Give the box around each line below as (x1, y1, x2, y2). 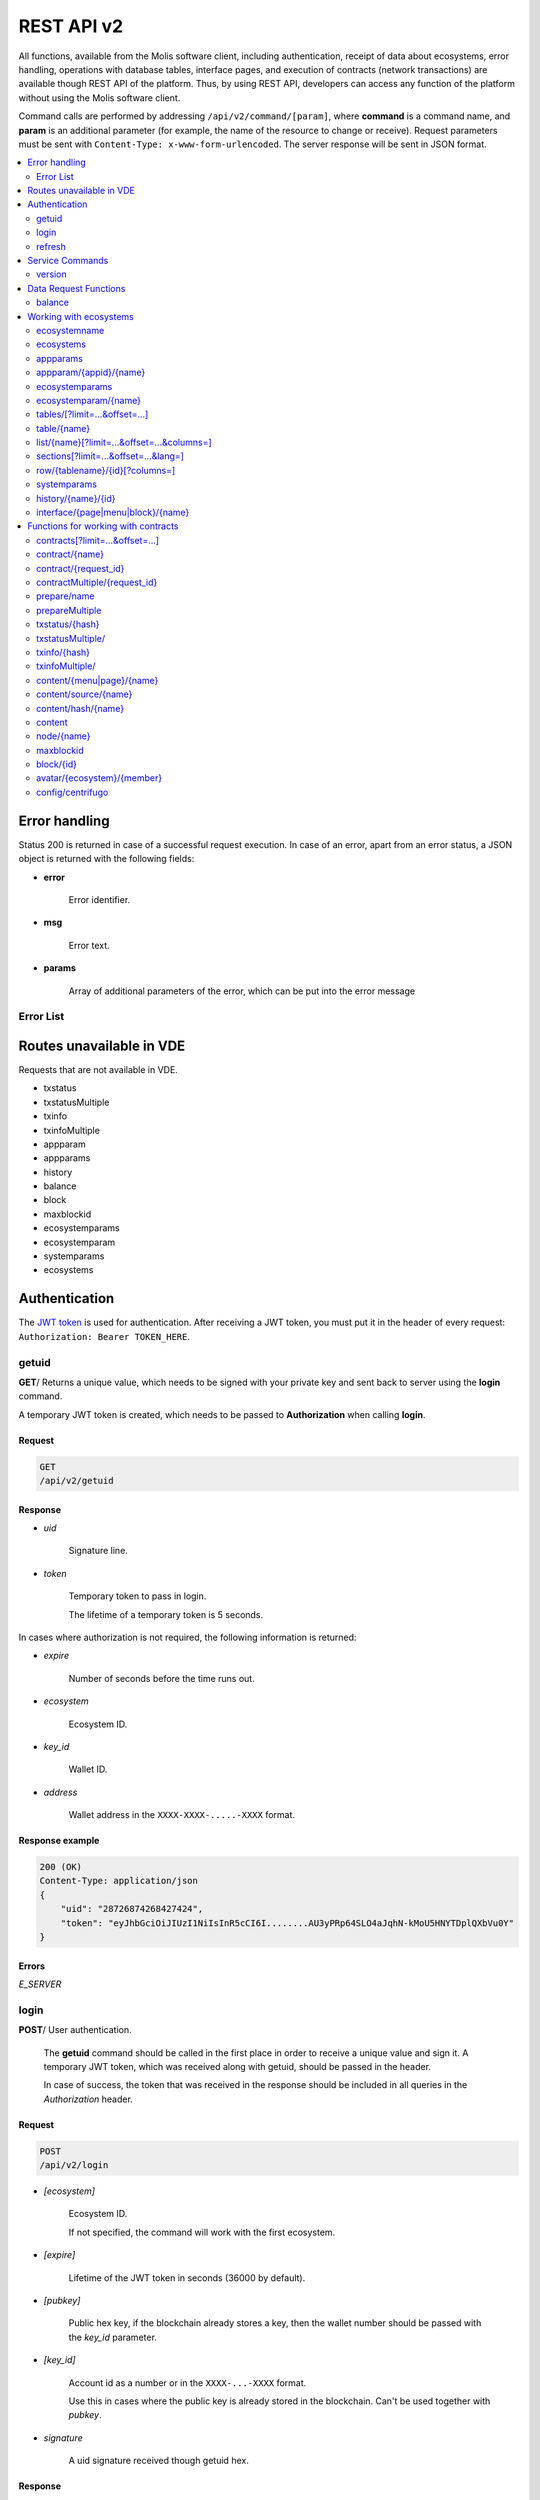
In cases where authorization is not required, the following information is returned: (18, 1631, 357, 1643)
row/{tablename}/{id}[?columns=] (36, 464, 176, 476)
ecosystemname (36, 324, 105, 336)
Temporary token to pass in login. (68, 1590, 207, 1602)
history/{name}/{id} (36, 492, 116, 504)
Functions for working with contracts (27, 520, 179, 532)
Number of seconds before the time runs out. (68, 1672, 255, 1684)
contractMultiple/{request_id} (36, 576, 158, 588)
